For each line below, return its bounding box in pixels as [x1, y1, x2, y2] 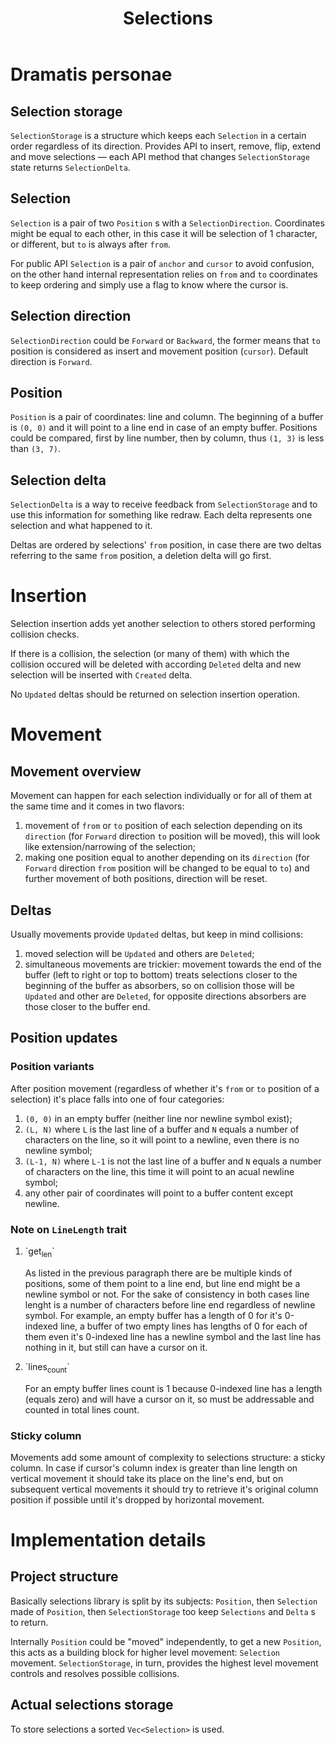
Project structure [10, 1568, 119, 1586]
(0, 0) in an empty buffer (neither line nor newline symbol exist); [24, 1112, 293, 1124]
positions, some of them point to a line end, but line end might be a [24, 1277, 301, 1289]
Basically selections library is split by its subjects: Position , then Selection [10, 1595, 318, 1607]
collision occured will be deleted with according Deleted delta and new [10, 658, 302, 671]
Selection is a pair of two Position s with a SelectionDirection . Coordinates [10, 217, 325, 229]
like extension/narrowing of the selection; [24, 841, 197, 853]
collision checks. [10, 628, 80, 641]
